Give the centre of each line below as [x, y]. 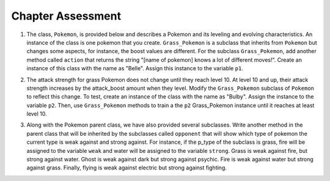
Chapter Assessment [66, 16]
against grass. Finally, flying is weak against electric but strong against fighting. [127, 168]
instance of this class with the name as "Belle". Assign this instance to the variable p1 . [135, 68]
